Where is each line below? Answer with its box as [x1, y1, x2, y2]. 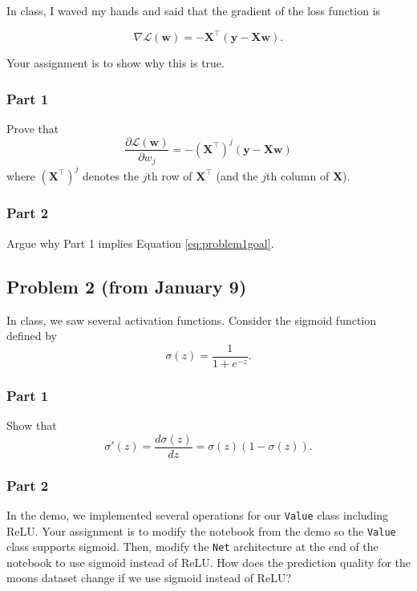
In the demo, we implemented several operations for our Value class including [6, 506, 389, 523]
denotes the [83, 167, 140, 184]
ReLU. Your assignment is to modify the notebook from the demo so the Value [6, 522, 396, 539]
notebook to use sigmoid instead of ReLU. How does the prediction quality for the [6, 553, 411, 570]
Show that [6, 417, 57, 433]
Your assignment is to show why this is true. [6, 55, 225, 71]
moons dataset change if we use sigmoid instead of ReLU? [6, 569, 291, 586]
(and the [216, 167, 258, 184]
